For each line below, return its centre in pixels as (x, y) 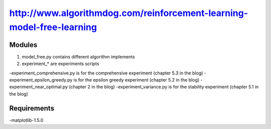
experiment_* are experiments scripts (60, 64)
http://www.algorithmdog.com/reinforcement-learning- (129, 13)
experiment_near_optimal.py (38, 87)
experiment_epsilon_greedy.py (41, 80)
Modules (23, 45)
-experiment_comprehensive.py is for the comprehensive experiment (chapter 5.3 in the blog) (106, 73)
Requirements (32, 108)
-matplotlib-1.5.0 (26, 120)
